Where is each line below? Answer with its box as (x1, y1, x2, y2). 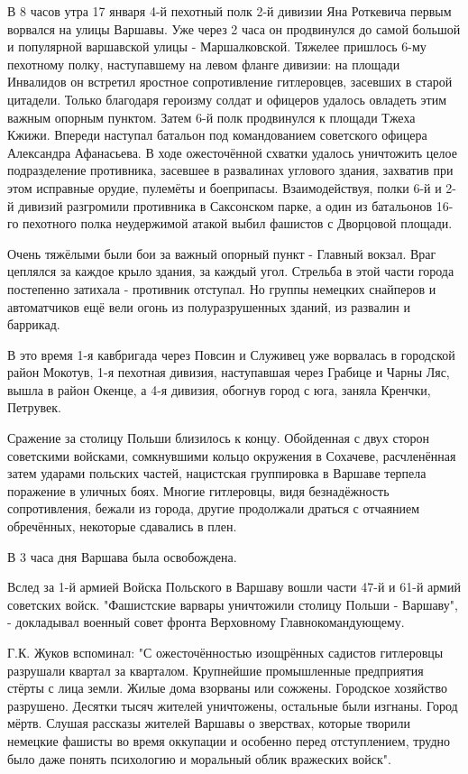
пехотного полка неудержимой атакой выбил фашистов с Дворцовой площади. (23, 214, 453, 233)
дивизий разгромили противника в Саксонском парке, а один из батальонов (18, 196, 433, 215)
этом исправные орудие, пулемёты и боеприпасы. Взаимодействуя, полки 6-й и (7, 178, 442, 197)
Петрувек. (7, 398, 61, 417)
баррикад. (7, 315, 60, 334)
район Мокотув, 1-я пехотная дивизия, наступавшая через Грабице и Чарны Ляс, (7, 363, 450, 382)
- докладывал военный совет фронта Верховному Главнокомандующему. (7, 613, 405, 631)
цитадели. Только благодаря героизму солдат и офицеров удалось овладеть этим (7, 89, 447, 108)
